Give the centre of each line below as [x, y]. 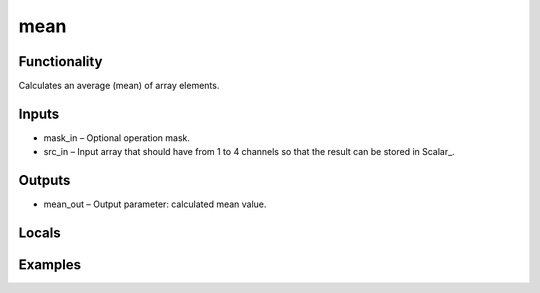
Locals [39, 233]
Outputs [44, 180]
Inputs [39, 113]
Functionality [60, 61]
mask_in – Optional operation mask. [116, 137]
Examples [50, 265]
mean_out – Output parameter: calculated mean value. [155, 204]
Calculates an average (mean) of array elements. [119, 86]
